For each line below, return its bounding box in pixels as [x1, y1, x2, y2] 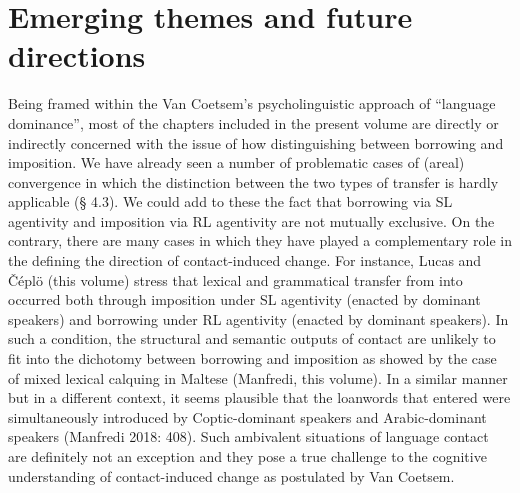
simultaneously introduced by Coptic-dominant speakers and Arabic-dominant [8, 406, 487, 427]
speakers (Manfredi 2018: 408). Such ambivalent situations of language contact [8, 426, 489, 447]
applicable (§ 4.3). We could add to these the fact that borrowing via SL [8, 191, 453, 212]
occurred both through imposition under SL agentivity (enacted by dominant [8, 289, 481, 310]
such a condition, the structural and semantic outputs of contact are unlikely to [8, 328, 496, 349]
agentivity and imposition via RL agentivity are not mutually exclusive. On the [8, 210, 495, 231]
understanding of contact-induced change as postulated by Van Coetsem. [8, 465, 455, 486]
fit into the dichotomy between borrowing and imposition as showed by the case [8, 348, 497, 369]
